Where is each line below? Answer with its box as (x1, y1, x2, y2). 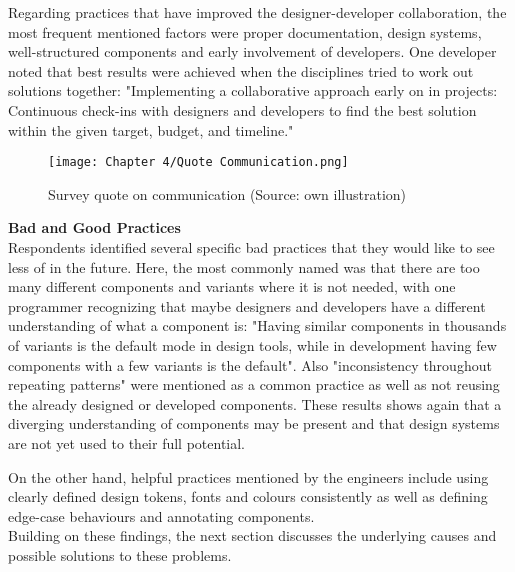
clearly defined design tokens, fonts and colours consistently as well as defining (8, 486, 488, 507)
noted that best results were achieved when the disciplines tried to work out (8, 60, 474, 81)
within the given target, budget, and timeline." (8, 119, 294, 140)
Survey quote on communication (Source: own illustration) (48, 183, 407, 204)
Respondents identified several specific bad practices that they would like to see (8, 237, 495, 257)
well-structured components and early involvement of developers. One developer (8, 41, 497, 62)
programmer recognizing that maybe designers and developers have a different (8, 295, 486, 316)
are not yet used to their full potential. (8, 432, 246, 453)
